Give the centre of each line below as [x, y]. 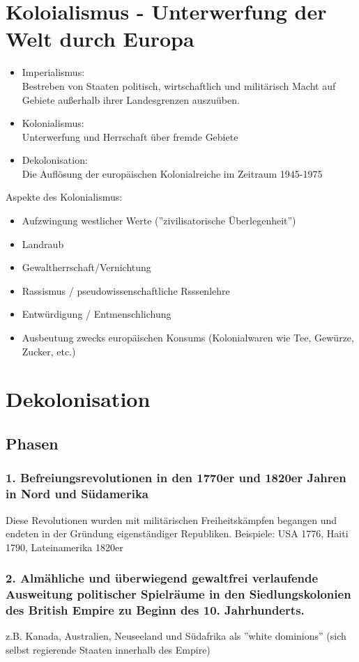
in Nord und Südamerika [77, 494]
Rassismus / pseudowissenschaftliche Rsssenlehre [126, 290]
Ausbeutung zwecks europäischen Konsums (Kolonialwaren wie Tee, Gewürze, [188, 338]
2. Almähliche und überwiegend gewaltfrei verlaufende [162, 578]
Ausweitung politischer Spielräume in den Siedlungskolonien [178, 594]
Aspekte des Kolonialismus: [64, 197]
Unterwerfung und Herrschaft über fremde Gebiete [130, 136]
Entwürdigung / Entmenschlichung [97, 314]
